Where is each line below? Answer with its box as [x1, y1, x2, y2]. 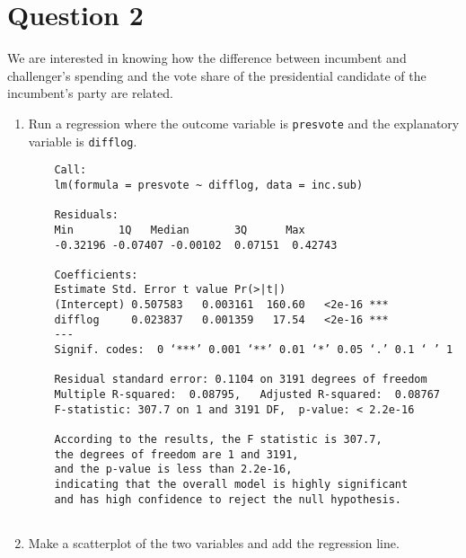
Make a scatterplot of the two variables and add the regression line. [28, 533, 400, 552]
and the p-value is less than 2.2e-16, [54, 463, 293, 476]
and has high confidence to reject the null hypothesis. [54, 492, 402, 506]
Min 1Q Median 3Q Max [54, 223, 305, 236]
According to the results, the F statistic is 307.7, [54, 433, 382, 447]
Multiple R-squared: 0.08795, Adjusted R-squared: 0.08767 [54, 388, 440, 402]
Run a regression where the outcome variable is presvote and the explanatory [28, 113, 460, 132]
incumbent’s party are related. [7, 84, 173, 102]
